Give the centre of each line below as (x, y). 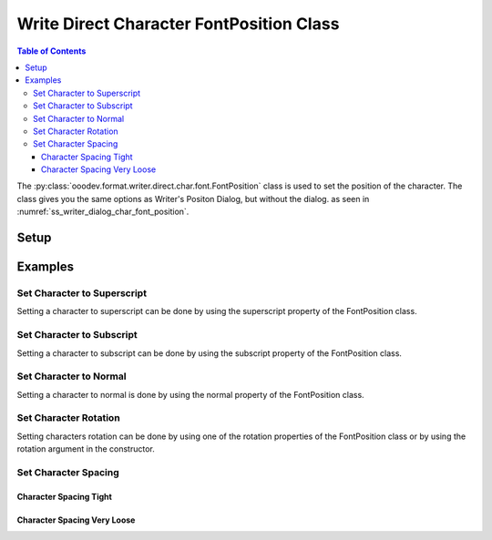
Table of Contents (51, 51)
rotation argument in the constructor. (86, 449)
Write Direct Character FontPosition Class (178, 24)
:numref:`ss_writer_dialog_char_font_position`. (103, 212)
